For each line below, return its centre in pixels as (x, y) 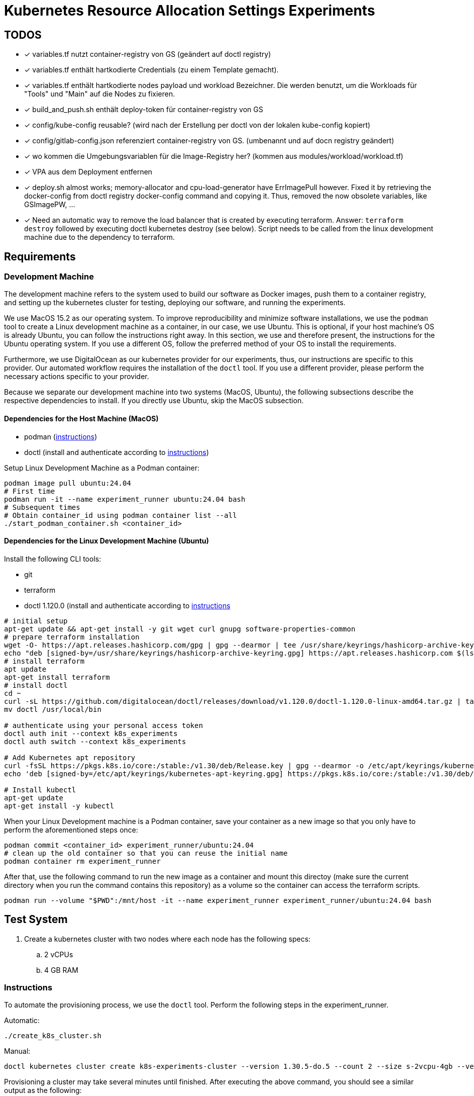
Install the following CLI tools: (53, 559)
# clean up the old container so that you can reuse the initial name (146, 853)
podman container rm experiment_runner (82, 861)
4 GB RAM (61, 970)
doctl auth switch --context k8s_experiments (95, 741)
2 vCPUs (59, 954)
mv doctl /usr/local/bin (53, 709)
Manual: (17, 1051)
